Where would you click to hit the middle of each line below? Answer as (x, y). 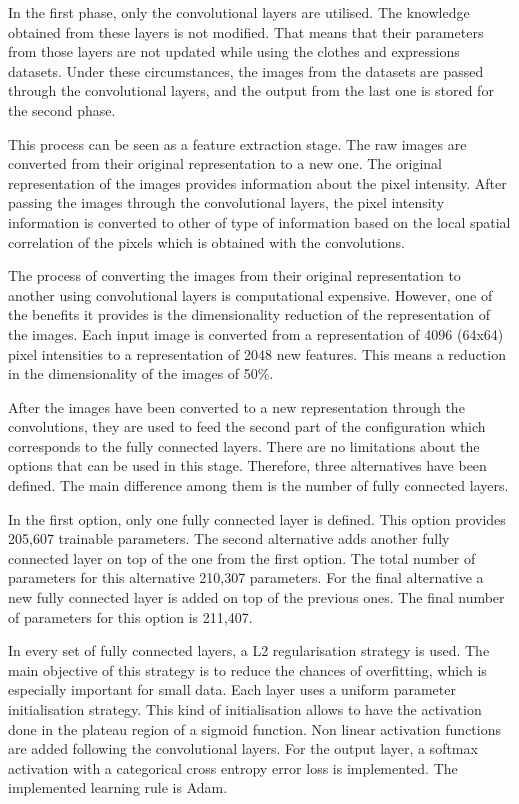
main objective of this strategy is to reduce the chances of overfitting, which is (247, 669)
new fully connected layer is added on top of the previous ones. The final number (256, 597)
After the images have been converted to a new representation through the (236, 406)
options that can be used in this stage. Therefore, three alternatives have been (247, 465)
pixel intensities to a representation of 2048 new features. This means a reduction (257, 353)
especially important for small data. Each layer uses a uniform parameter (232, 689)
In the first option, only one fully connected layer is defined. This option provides (257, 518)
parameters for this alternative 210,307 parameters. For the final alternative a (246, 577)
